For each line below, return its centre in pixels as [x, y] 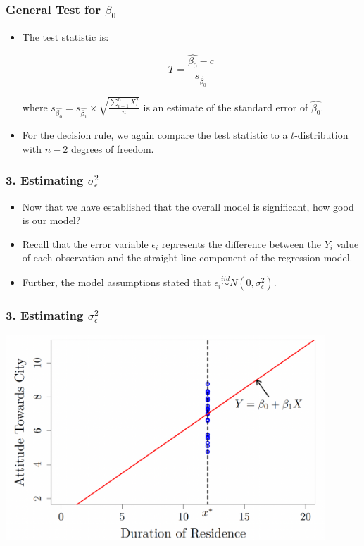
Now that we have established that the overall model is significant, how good [188, 206]
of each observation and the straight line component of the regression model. [187, 258]
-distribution [321, 135]
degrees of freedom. [112, 148]
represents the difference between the [241, 243]
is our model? [51, 220]
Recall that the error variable [85, 243]
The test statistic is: [65, 36]
